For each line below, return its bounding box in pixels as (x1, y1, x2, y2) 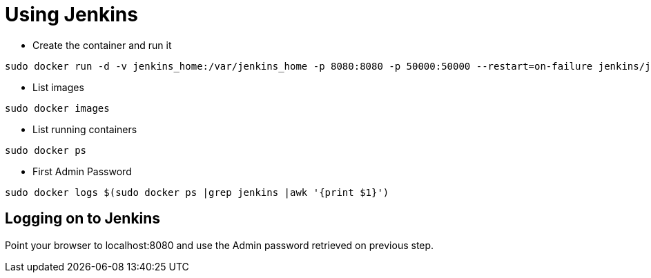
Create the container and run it (32, 39, 172, 51)
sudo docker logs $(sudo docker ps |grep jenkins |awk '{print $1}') (5, 186, 389, 198)
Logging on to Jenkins (5, 210, 161, 228)
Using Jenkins (5, 3, 138, 26)
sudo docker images (5, 102, 110, 114)
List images (32, 81, 84, 93)
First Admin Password (32, 165, 132, 177)
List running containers (32, 123, 137, 135)
